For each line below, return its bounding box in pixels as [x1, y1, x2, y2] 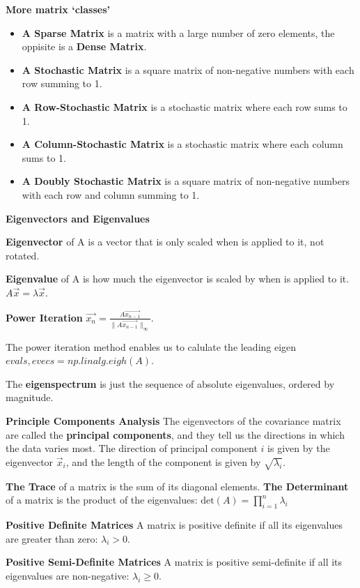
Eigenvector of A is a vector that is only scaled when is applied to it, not [6, 234, 324, 249]
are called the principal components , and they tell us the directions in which [6, 427, 345, 442]
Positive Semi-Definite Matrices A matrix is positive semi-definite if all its [6, 555, 343, 569]
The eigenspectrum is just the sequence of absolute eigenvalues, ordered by [6, 376, 335, 391]
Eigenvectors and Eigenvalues [6, 211, 150, 225]
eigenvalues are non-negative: [6, 568, 130, 582]
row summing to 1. [22, 76, 102, 91]
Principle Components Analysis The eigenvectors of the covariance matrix [6, 413, 341, 428]
